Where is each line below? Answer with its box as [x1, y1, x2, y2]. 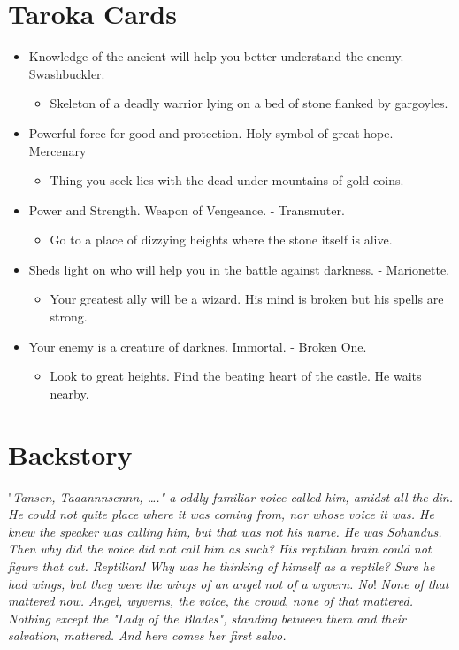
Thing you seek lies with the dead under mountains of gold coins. [50, 171, 404, 190]
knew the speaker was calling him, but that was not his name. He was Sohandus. [8, 522, 442, 540]
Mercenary [28, 141, 87, 159]
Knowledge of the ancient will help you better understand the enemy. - [28, 47, 412, 66]
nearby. [50, 383, 89, 402]
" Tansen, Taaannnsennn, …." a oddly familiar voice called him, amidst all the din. [8, 487, 454, 506]
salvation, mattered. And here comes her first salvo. [8, 626, 287, 645]
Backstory [8, 436, 133, 472]
